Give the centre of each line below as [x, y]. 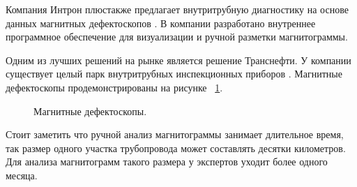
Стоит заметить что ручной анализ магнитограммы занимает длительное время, [175, 134]
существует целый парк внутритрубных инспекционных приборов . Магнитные [174, 74]
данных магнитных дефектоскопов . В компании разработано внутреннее [161, 23]
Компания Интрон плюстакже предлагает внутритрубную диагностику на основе [177, 9]
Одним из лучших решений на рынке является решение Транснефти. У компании [178, 60]
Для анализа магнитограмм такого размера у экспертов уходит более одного [167, 162]
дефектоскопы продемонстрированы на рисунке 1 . [114, 87]
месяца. [22, 175]
